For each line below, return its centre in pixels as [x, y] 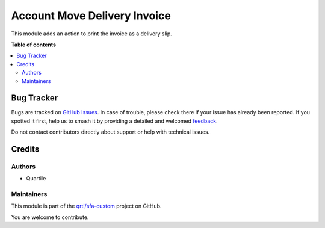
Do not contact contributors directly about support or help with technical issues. [110, 132]
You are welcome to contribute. [50, 217]
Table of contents [34, 45]
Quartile [36, 179]
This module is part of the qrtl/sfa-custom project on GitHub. [86, 206]
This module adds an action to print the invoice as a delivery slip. [92, 34]
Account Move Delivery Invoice [91, 16]
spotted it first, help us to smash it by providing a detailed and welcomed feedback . [114, 121]
